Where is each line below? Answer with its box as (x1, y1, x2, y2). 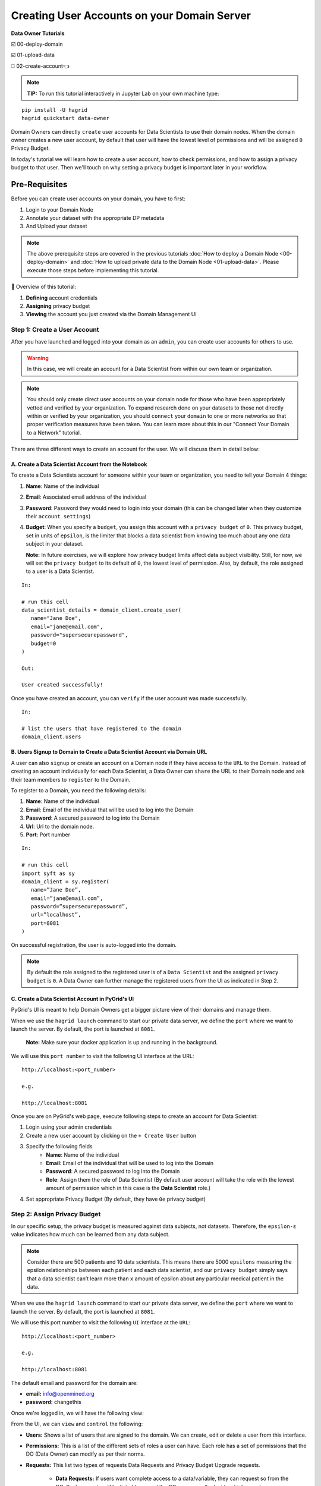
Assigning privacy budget (26, 303, 90, 310)
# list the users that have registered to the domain (21, 725, 181, 732)
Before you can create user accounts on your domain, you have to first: (11, 195, 185, 202)
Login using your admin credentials (26, 1123, 112, 1131)
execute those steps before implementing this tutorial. (27, 266, 159, 273)
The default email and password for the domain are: (11, 1379, 138, 1386)
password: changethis (26, 1399, 81, 1406)
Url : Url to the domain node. (26, 823, 95, 830)
